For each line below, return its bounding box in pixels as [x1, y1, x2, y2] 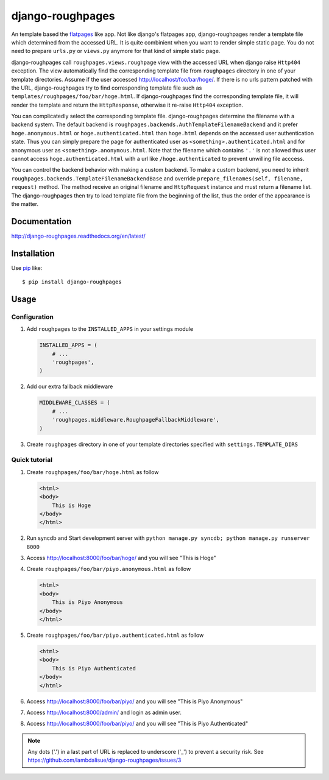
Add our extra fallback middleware [26, 383, 113, 390]
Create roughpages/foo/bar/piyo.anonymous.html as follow [26, 565, 191, 573]
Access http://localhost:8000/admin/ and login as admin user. [26, 709, 182, 716]
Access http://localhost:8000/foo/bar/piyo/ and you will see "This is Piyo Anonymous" [26, 698, 243, 705]
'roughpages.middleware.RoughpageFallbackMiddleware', [52, 416, 219, 424]
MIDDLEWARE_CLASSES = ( [39, 399, 111, 406]
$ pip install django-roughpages [22, 278, 122, 286]
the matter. [11, 200, 39, 207]
